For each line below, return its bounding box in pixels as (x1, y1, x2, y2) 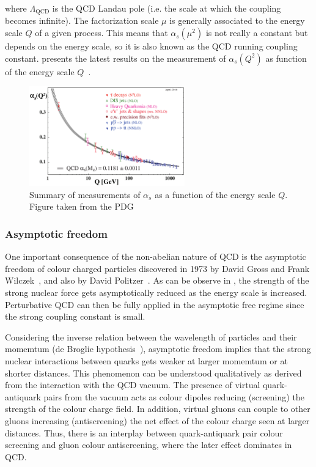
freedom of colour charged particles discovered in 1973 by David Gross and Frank (5, 262, 310, 274)
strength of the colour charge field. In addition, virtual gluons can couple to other (5, 402, 310, 415)
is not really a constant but (205, 26, 308, 39)
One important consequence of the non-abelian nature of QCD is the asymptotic (5, 250, 306, 263)
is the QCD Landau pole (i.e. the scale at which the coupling (52, 2, 281, 14)
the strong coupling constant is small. (5, 310, 145, 323)
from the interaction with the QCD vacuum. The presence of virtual (5, 378, 260, 391)
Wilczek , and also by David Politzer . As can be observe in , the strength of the (5, 274, 309, 287)
